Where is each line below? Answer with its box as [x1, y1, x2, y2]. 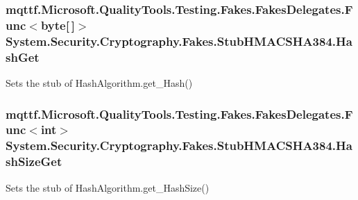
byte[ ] [40, 16, 75, 33]
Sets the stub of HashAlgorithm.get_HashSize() [6, 180, 210, 194]
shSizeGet [6, 153, 62, 170]
